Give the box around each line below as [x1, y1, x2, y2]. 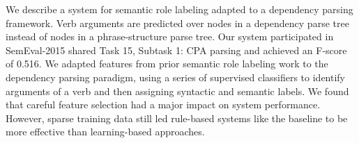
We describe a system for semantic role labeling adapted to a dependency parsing [6, 2, 353, 16]
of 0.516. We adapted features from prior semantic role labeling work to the [6, 56, 328, 71]
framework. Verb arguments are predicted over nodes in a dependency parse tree [6, 15, 349, 30]
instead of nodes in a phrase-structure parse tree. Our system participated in [6, 29, 334, 44]
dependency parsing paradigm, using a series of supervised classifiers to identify [6, 69, 346, 84]
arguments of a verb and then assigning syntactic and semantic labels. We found [6, 83, 349, 98]
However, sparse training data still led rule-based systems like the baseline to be [6, 110, 348, 125]
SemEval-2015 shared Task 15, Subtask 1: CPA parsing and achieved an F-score [6, 42, 347, 57]
